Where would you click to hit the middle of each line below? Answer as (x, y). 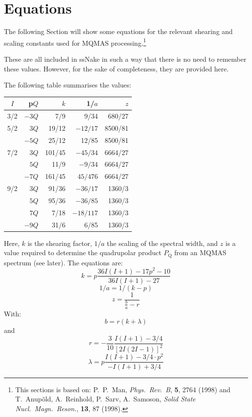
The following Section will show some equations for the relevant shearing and (118, 31)
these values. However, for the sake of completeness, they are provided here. (116, 68)
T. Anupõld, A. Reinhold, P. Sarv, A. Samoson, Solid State (105, 399)
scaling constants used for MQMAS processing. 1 (75, 42)
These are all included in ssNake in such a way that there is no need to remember (125, 59)
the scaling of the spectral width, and (162, 243)
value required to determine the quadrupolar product (83, 252)
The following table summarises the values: (68, 85)
